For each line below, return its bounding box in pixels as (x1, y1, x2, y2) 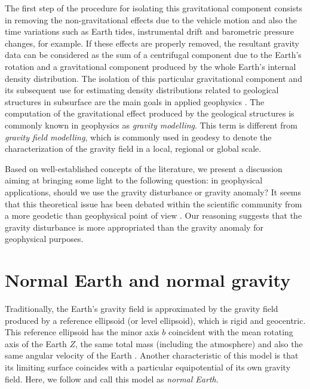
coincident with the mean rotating (168, 326, 293, 338)
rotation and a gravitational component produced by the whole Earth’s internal (5, 60, 296, 72)
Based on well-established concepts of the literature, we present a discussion (5, 162, 283, 174)
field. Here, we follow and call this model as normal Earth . (5, 372, 219, 385)
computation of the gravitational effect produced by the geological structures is (5, 107, 294, 120)
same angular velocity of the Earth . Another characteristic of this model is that (5, 349, 299, 362)
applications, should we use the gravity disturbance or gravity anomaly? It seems (5, 185, 302, 198)
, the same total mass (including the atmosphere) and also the (75, 337, 303, 350)
